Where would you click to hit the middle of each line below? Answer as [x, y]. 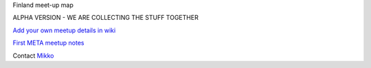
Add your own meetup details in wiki [64, 30]
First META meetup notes [48, 43]
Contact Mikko [33, 56]
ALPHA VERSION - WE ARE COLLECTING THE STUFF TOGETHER [105, 18]
